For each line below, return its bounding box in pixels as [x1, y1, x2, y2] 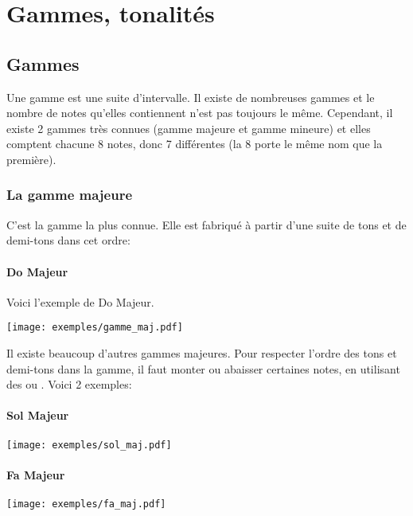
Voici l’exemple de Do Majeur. [6, 293, 154, 310]
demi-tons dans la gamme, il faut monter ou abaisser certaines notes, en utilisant [6, 360, 400, 377]
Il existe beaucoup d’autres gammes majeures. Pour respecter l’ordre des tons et [6, 345, 397, 361]
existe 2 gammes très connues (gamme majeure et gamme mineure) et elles [6, 119, 371, 136]
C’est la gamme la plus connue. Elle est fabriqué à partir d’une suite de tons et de [6, 216, 407, 233]
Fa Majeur [6, 466, 65, 483]
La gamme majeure [6, 185, 133, 205]
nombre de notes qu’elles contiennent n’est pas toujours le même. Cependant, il [6, 104, 393, 121]
